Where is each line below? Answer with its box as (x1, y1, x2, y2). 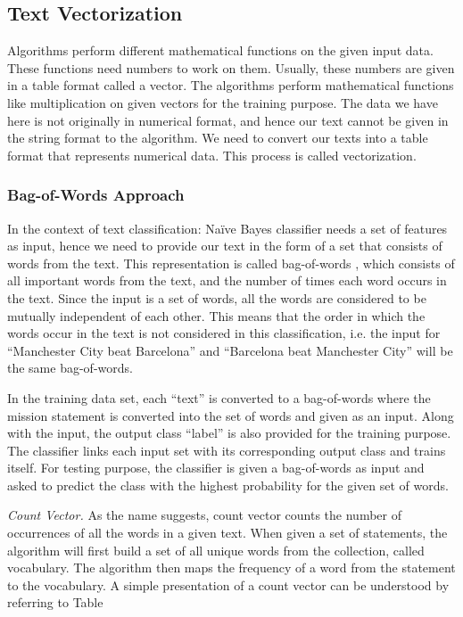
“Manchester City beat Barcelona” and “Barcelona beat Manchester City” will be (7, 341, 453, 359)
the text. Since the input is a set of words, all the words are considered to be (7, 288, 426, 307)
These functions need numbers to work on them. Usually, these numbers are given (7, 58, 455, 77)
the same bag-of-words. (7, 358, 133, 377)
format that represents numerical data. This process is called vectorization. (7, 145, 417, 164)
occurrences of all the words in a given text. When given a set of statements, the (7, 523, 448, 542)
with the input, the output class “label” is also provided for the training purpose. (7, 424, 451, 442)
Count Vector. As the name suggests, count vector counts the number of (7, 506, 401, 524)
